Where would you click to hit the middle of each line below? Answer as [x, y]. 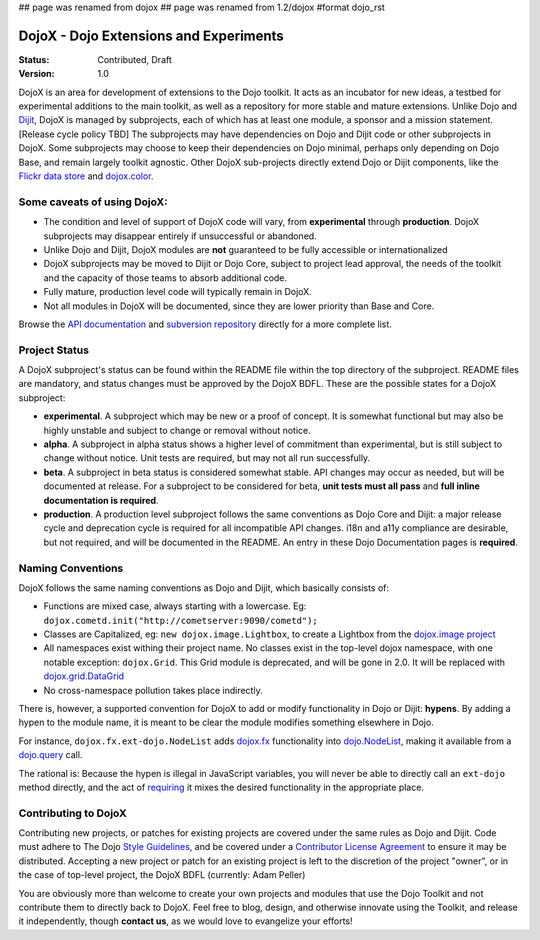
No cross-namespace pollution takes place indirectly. [153, 690]
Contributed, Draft [134, 59]
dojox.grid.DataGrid [84, 676]
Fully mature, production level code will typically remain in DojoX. [177, 292]
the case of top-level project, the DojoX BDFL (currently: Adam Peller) [162, 875]
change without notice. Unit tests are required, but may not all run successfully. [207, 458]
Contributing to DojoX [72, 813]
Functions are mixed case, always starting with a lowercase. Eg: [175, 606]
